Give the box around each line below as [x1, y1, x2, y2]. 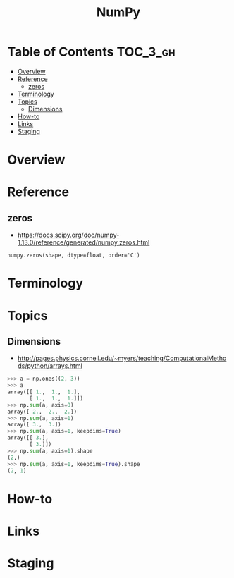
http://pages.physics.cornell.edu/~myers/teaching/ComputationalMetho [17, 354, 227, 363]
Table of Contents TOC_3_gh [7, 44, 175, 60]
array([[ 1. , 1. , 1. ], [7, 388, 80, 395]
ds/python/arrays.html [17, 362, 82, 370]
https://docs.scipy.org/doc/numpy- [17, 230, 120, 240]
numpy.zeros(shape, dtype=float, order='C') [7, 252, 140, 259]
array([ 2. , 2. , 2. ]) [7, 408, 78, 415]
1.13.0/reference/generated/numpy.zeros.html [17, 238, 150, 247]
